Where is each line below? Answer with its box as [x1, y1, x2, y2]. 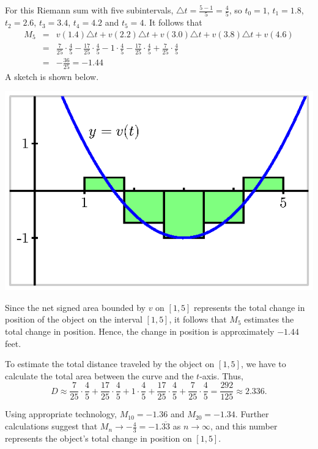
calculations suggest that [5, 420, 98, 433]
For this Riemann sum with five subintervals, [5, 4, 174, 16]
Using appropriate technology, [5, 407, 117, 420]
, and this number [210, 420, 278, 433]
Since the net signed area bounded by [5, 301, 146, 313]
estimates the [244, 313, 294, 326]
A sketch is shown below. [5, 70, 99, 82]
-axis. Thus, [199, 369, 243, 382]
